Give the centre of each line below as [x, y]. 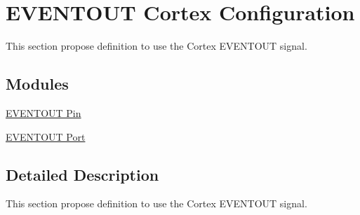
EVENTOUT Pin [44, 112]
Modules [37, 84]
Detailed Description [82, 174]
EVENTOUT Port [46, 136]
